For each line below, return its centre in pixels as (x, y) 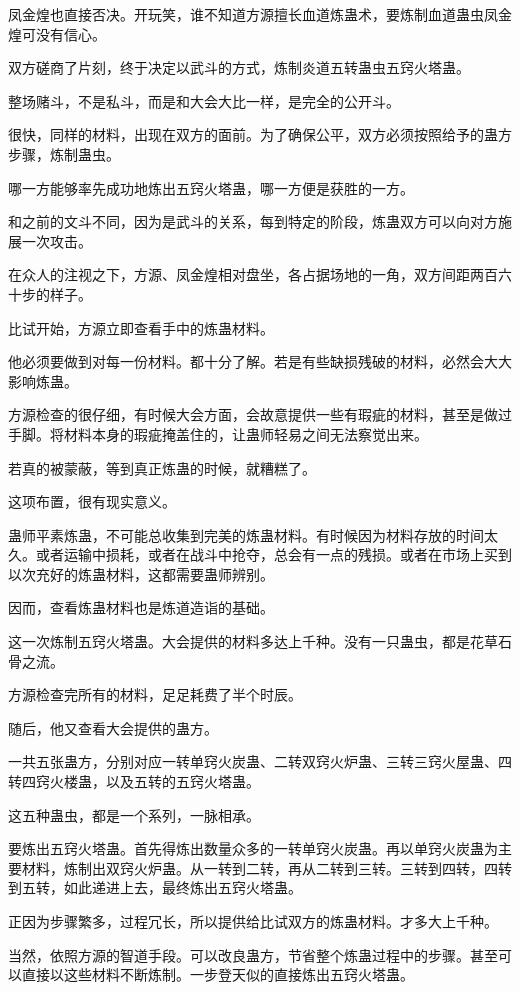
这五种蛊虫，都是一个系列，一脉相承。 (134, 814)
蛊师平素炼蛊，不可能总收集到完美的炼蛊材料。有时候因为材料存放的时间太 (253, 534)
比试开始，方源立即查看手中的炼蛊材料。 (141, 327)
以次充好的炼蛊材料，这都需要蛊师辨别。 (141, 573)
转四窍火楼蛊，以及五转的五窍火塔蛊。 (134, 781)
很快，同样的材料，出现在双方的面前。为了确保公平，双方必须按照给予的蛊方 (260, 134)
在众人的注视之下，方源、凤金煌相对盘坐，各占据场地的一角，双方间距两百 (253, 274)
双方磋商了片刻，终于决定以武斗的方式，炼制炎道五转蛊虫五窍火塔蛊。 (239, 67)
